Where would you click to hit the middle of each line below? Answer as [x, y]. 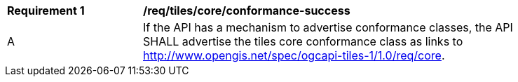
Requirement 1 [46, 11]
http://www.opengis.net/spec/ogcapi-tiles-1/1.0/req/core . [294, 55]
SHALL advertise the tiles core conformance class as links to [303, 41]
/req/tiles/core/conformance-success [247, 11]
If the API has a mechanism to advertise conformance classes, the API [328, 27]
